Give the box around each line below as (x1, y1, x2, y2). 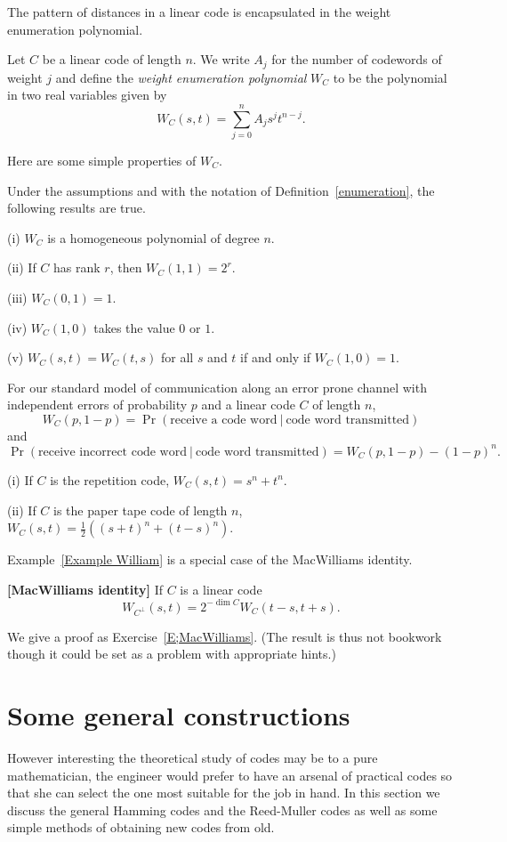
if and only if (240, 348, 311, 367)
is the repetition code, (50, 470, 170, 489)
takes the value (93, 318, 175, 336)
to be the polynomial (333, 68, 447, 86)
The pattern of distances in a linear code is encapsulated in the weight (7, 3, 391, 20)
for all (160, 348, 194, 367)
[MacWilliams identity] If (7, 579, 163, 598)
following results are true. (7, 198, 146, 217)
